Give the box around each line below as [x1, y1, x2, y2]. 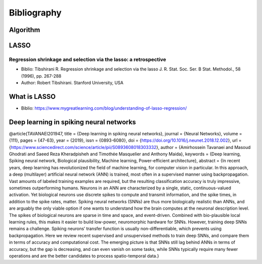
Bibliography [9, 7, 62, 18]
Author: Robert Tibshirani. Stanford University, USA [21, 80, 124, 86]
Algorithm [9, 26, 40, 34]
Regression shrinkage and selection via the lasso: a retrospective [9, 56, 166, 63]
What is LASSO [9, 92, 56, 100]
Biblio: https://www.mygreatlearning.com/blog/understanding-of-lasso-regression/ [21, 105, 187, 111]
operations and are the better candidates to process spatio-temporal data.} [9, 253, 160, 259]
